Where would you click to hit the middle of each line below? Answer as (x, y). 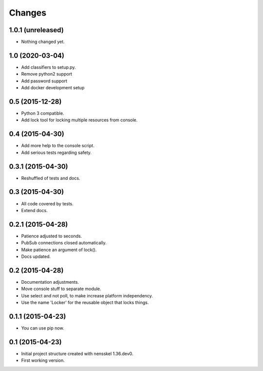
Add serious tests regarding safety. (56, 152)
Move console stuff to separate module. (61, 289)
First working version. (43, 360)
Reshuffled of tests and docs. (51, 178)
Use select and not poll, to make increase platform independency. (87, 295)
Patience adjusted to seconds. (52, 236)
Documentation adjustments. (50, 282)
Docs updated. (36, 256)
